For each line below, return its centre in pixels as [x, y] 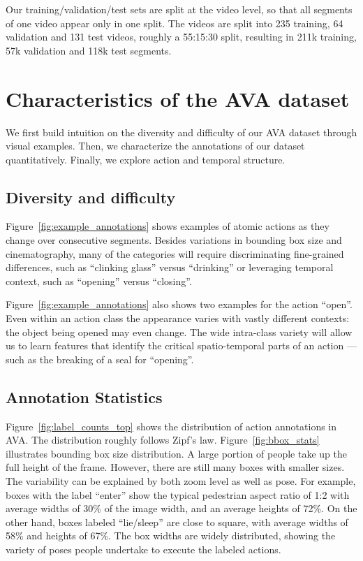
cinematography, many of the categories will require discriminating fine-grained [175, 253]
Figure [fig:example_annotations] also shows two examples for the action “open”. [179, 304]
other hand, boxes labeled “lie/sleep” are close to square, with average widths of [177, 522]
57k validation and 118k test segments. [89, 50]
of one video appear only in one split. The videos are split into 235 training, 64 [175, 23]
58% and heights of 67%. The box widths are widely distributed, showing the [171, 535]
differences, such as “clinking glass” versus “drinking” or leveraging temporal [170, 267]
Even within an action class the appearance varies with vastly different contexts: [178, 318]
